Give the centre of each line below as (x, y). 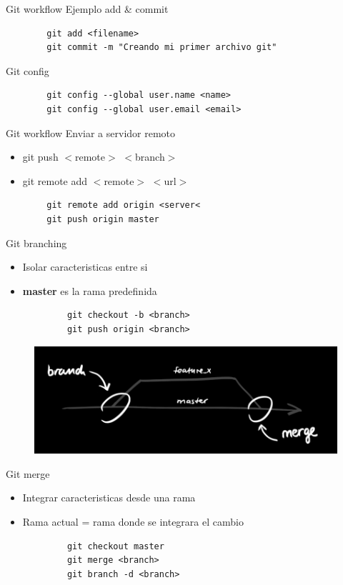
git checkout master (115, 546)
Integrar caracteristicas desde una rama (109, 497)
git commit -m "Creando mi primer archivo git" (162, 47)
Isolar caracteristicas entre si (85, 267)
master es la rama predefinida (90, 290)
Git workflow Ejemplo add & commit (87, 9)
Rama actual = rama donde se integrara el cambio (133, 522)
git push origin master (103, 219)
